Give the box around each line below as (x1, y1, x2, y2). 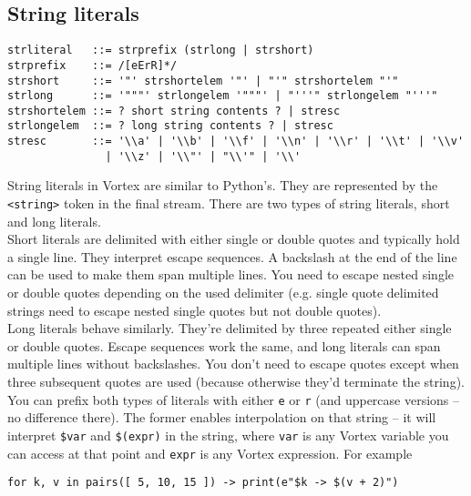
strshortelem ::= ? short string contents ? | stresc (7, 104, 341, 117)
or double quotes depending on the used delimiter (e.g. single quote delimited (7, 283, 439, 302)
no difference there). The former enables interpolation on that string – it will (7, 408, 436, 427)
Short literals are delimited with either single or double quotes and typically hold (7, 229, 460, 248)
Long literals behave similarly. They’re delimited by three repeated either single (7, 319, 452, 338)
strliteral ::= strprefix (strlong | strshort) (7, 44, 314, 57)
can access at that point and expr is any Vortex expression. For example (7, 443, 413, 462)
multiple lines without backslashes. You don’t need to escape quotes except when (7, 354, 459, 373)
